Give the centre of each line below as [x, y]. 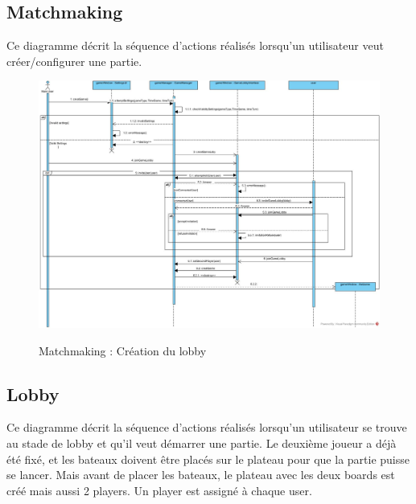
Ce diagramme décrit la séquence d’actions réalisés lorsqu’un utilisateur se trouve [207, 427]
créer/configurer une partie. [74, 61]
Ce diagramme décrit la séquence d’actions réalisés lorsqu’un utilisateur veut [195, 45]
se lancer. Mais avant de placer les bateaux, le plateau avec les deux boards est [201, 475]
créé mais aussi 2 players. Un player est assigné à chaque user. [159, 490]
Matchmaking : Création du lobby [123, 350]
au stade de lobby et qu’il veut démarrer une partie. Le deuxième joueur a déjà [202, 443]
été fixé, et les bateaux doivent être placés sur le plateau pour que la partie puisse [208, 459]
